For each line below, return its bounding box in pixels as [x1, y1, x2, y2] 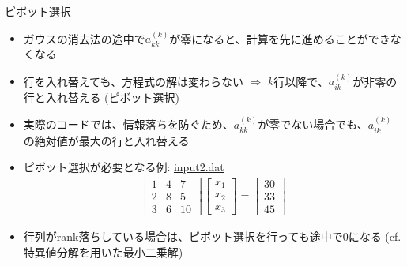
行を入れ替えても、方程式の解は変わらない [23, 73, 243, 89]
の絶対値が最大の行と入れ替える [23, 132, 190, 148]
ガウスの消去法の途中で [23, 30, 145, 47]
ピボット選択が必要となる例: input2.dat [23, 159, 224, 175]
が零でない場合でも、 [258, 116, 368, 133]
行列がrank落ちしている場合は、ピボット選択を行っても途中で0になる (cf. [23, 227, 401, 244]
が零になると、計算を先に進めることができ [169, 30, 390, 47]
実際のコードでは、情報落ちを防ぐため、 [23, 116, 234, 133]
